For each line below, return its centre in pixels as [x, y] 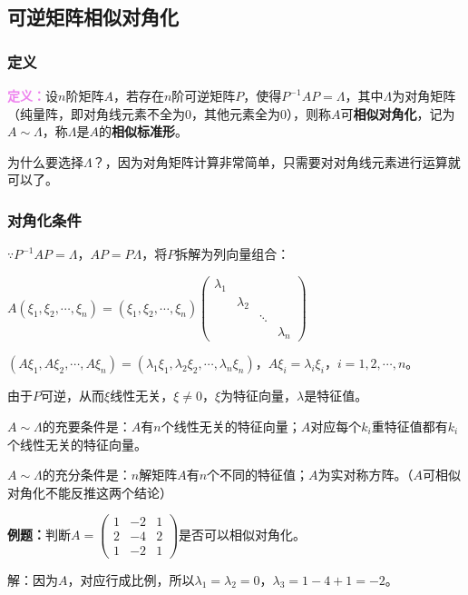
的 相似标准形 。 [144, 131]
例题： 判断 [39, 534]
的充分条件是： [87, 475]
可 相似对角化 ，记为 [398, 113]
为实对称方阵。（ [366, 475]
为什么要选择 [45, 161]
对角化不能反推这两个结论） [90, 492]
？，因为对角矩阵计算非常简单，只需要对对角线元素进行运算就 [276, 161]
